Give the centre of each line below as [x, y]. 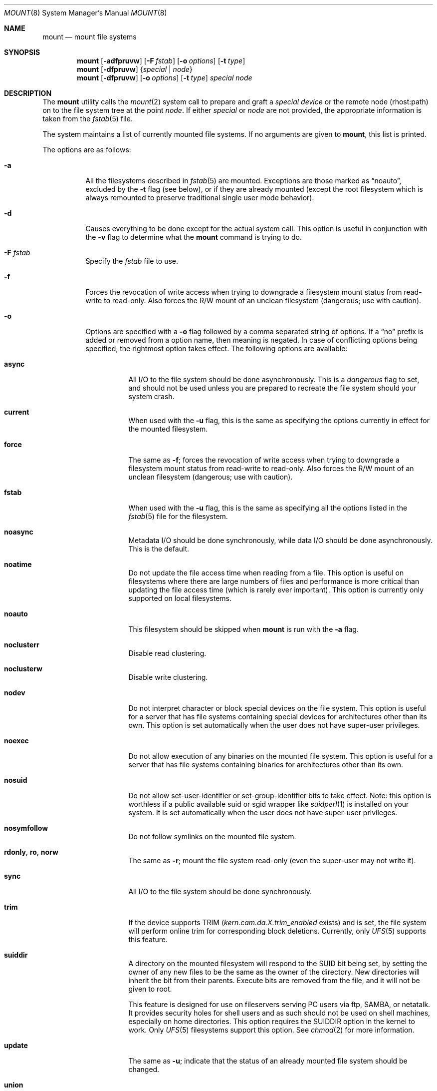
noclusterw [23, 669]
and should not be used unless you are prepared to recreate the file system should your [272, 388]
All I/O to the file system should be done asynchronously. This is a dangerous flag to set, [274, 379]
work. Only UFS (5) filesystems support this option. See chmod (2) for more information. [271, 1030]
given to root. [150, 989]
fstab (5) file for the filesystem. [178, 516]
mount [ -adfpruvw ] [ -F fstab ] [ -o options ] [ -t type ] [161, 61]
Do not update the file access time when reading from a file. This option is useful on [266, 573]
